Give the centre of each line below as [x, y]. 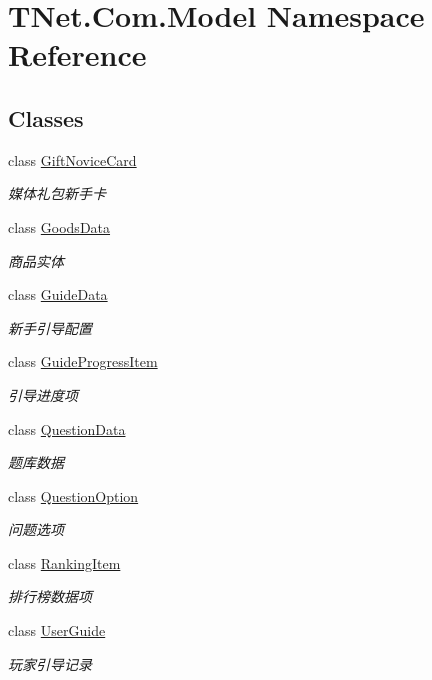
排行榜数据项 [50, 596]
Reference [77, 54]
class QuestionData [67, 428]
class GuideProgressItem [83, 361]
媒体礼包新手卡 [57, 193]
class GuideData [58, 294]
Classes [46, 117]
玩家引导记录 [50, 663]
